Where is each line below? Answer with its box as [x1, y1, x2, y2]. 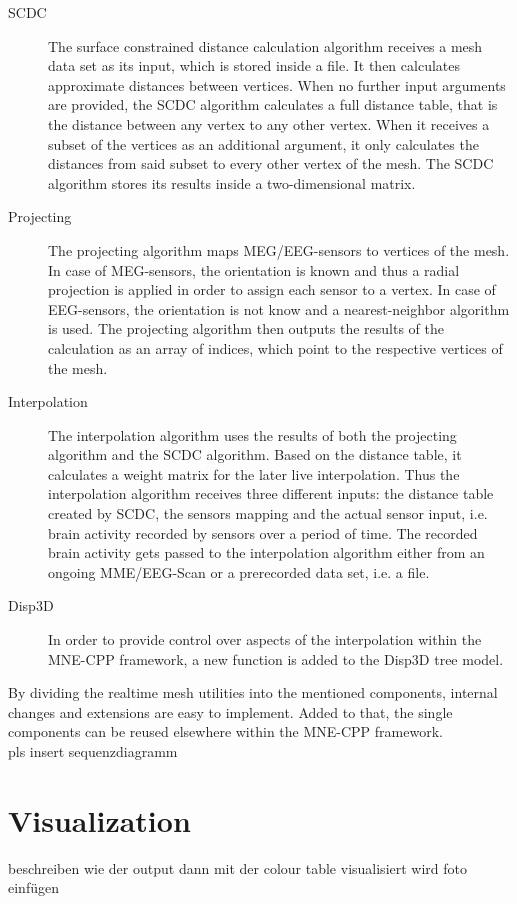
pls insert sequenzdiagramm [8, 741, 178, 761]
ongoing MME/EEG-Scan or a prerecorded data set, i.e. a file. [48, 561, 430, 582]
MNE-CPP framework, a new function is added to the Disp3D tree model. [48, 648, 504, 669]
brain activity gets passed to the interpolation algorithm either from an [48, 542, 485, 563]
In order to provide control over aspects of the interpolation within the [48, 629, 482, 650]
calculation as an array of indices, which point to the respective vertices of [48, 337, 503, 358]
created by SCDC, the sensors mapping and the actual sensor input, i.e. [48, 503, 488, 524]
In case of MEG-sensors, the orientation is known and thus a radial [48, 259, 460, 280]
